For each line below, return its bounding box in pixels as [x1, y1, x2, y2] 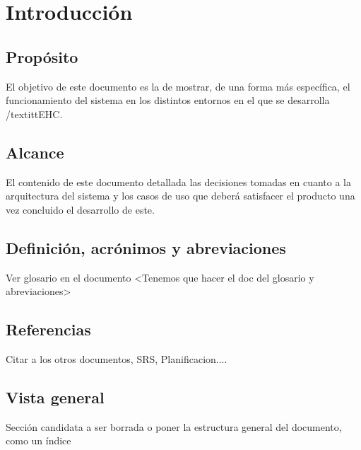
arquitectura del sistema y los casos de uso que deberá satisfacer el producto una [6, 188, 355, 203]
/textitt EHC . [6, 106, 63, 121]
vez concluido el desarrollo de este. [6, 202, 155, 217]
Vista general [6, 386, 105, 408]
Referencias [6, 318, 91, 340]
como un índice [6, 433, 71, 448]
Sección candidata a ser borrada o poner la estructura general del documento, [6, 419, 342, 434]
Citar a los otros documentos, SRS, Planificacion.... [6, 351, 227, 366]
